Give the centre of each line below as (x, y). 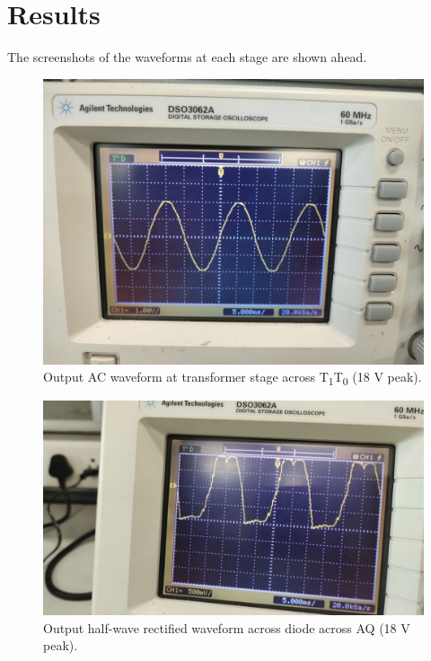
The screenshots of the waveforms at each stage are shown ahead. (187, 57)
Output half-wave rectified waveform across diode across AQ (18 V (227, 627)
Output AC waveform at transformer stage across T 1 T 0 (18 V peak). (233, 378)
